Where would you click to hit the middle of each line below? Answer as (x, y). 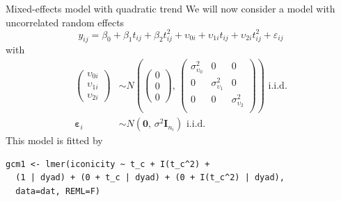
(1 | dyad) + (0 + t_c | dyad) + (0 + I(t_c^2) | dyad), (150, 178)
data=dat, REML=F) (58, 191)
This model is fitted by (54, 140)
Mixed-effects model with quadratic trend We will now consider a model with (170, 8)
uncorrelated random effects (65, 22)
